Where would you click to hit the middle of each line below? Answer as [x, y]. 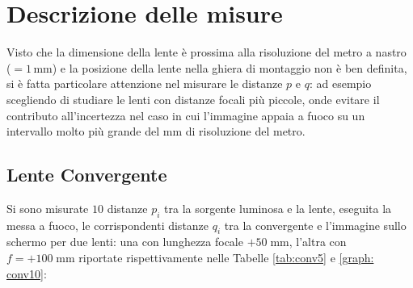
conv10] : [27, 273]
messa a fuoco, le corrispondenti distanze [108, 225]
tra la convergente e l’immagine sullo [315, 225]
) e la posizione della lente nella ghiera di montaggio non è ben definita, [230, 67]
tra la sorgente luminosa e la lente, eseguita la [278, 208]
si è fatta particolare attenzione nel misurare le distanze [145, 83]
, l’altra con [318, 242]
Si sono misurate [48, 208]
